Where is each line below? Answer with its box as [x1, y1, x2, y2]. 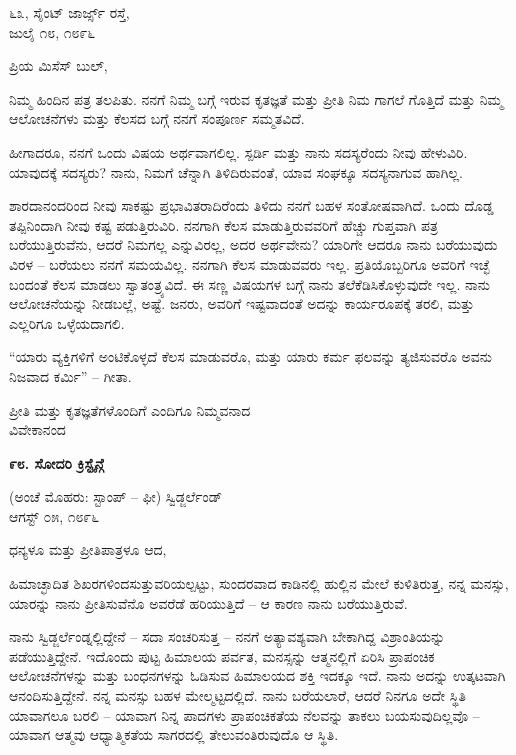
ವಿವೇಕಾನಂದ [9, 419, 66, 440]
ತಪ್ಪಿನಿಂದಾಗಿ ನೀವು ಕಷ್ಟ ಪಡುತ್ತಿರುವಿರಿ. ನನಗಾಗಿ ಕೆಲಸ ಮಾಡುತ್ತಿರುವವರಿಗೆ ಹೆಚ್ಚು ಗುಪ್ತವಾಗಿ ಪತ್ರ [9, 214, 438, 235]
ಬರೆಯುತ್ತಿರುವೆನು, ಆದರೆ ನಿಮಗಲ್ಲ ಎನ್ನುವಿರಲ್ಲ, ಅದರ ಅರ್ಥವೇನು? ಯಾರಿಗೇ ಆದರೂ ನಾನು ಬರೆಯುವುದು [9, 234, 498, 255]
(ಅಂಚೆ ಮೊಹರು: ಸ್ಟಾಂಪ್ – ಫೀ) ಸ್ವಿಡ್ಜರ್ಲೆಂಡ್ [9, 486, 223, 507]
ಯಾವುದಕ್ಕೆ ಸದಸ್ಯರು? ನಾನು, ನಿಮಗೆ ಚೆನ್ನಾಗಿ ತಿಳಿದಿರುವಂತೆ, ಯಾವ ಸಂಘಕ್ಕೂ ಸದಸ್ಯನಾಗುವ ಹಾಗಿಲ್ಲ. [9, 161, 463, 182]
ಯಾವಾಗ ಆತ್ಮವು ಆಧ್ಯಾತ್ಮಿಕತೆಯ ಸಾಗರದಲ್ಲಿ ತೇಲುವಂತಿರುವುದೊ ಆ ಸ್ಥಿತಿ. [9, 724, 339, 745]
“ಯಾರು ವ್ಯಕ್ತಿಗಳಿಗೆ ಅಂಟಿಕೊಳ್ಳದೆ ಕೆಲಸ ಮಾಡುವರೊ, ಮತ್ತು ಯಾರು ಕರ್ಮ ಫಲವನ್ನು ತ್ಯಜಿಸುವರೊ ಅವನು [9, 346, 492, 367]
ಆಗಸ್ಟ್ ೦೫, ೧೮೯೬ [9, 505, 100, 526]
